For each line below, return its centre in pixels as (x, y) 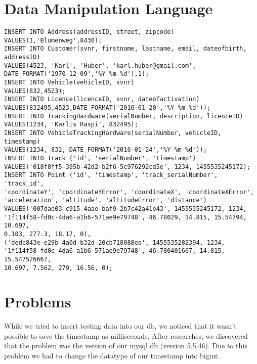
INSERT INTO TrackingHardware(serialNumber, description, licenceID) (124, 116)
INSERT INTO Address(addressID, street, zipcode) (89, 32)
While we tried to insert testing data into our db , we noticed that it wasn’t (120, 326)
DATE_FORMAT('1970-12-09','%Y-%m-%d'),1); (77, 74)
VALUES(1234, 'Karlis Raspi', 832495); (71, 125)
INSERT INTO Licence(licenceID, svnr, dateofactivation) (102, 99)
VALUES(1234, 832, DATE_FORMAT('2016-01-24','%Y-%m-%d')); (105, 150)
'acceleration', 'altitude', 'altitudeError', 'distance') (105, 200)
